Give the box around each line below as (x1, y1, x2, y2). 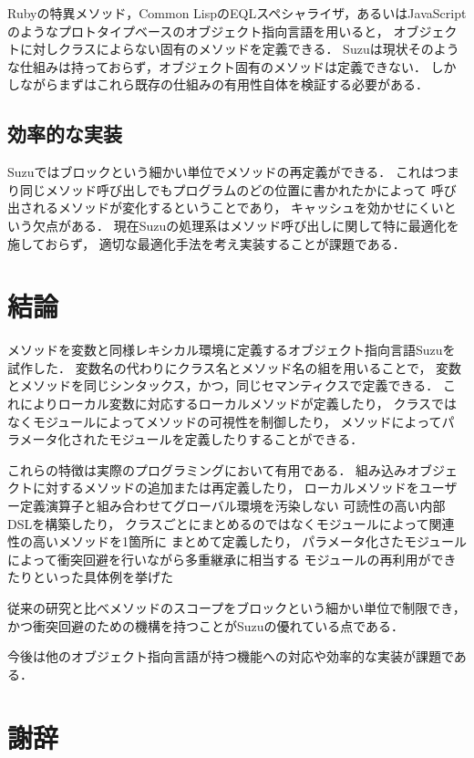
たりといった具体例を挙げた (7, 567, 173, 587)
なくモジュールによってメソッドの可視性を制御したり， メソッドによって (7, 411, 442, 431)
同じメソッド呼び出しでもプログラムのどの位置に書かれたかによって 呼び (19, 180, 457, 199)
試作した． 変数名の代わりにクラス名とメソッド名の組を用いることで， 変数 (7, 358, 462, 377)
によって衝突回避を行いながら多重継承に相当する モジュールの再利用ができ (7, 549, 457, 568)
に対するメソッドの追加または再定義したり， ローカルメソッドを (32, 478, 419, 497)
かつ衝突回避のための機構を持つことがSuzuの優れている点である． (7, 616, 405, 635)
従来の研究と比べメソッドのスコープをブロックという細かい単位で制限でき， (7, 597, 466, 617)
